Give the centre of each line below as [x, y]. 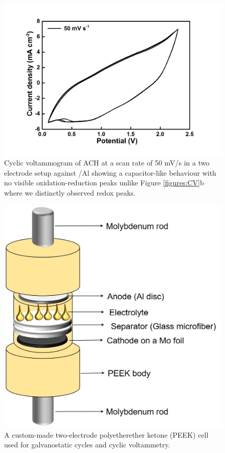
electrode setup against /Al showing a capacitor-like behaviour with [110, 172]
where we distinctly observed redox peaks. [70, 192]
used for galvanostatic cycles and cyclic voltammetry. [87, 445]
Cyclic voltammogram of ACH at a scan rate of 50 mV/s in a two [107, 163]
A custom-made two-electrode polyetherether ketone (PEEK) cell [106, 434]
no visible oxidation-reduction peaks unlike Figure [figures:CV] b [104, 183]
